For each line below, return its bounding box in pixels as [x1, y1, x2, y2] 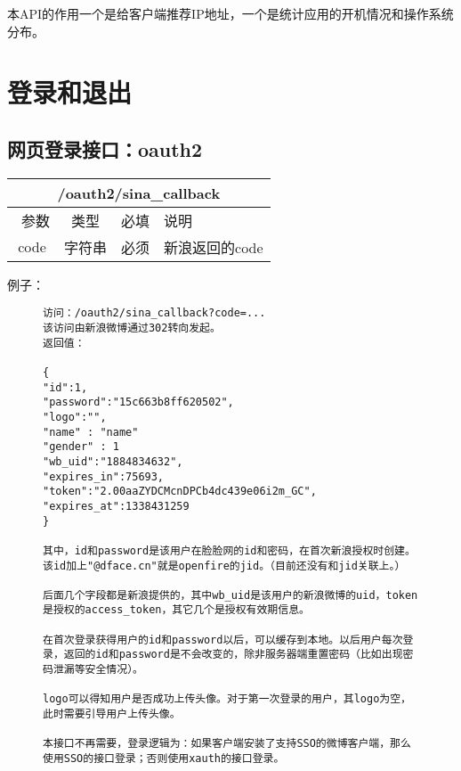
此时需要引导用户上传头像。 [43, 708, 181, 721]
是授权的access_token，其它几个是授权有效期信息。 [43, 603, 310, 617]
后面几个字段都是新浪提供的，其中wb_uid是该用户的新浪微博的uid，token [43, 588, 418, 602]
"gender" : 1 [43, 440, 119, 454]
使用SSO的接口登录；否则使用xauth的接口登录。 [43, 752, 285, 766]
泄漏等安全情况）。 [53, 663, 143, 677]
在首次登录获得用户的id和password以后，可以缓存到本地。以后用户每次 [43, 633, 403, 646]
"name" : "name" [43, 425, 139, 439]
